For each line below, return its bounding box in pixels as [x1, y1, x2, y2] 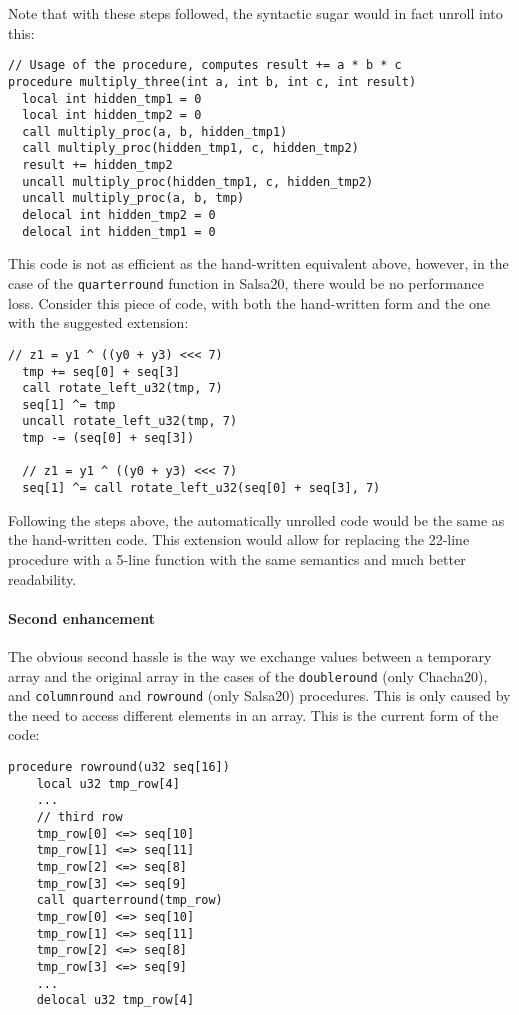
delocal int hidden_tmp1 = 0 [22, 224, 216, 239]
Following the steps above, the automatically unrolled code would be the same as [8, 509, 505, 530]
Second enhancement [8, 607, 155, 628]
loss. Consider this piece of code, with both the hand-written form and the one [8, 292, 490, 313]
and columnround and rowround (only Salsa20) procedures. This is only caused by [8, 685, 511, 706]
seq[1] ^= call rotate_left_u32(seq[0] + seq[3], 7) [22, 481, 381, 496]
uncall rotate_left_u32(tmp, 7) [22, 414, 238, 429]
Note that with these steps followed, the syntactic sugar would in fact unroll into [8, 3, 503, 23]
